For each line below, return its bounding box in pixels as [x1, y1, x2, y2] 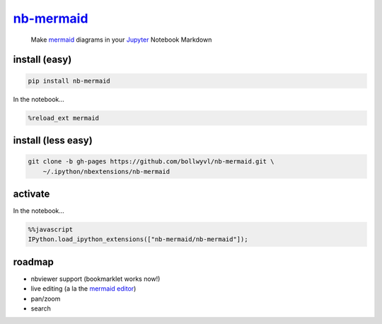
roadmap [13, 255, 54, 268]
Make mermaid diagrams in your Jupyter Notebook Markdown [30, 35, 212, 44]
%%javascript [28, 225, 74, 233]
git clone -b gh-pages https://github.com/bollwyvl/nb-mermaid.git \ [28, 158, 274, 166]
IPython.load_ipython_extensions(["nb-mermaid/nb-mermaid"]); [28, 236, 248, 243]
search [30, 304, 51, 313]
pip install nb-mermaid [28, 76, 111, 85]
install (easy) [13, 54, 72, 66]
